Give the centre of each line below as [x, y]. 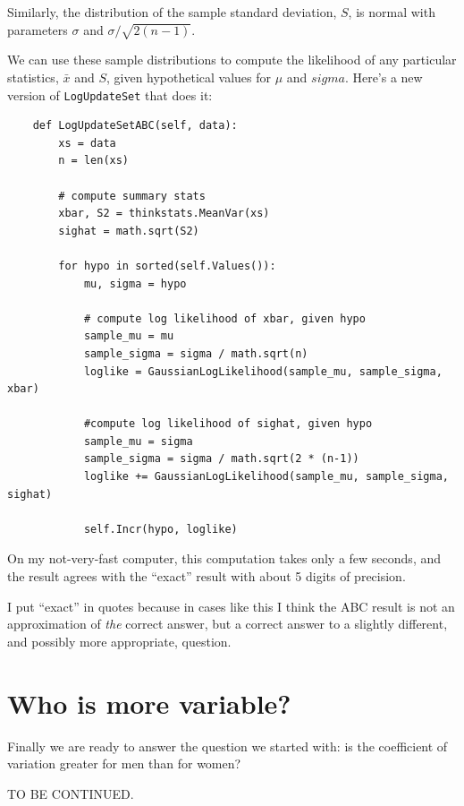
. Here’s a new [384, 77]
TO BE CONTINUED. [71, 793]
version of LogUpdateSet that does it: [110, 94]
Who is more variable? [149, 703]
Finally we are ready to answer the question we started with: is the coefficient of [228, 746]
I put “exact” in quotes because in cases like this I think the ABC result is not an [231, 606]
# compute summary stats [132, 196]
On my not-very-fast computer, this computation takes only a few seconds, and [224, 558]
